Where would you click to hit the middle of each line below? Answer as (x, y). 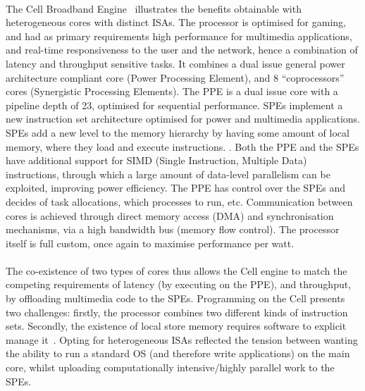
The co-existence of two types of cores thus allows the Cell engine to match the (177, 270)
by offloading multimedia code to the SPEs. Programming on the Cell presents (175, 298)
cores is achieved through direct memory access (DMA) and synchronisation (170, 215)
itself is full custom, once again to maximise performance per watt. (150, 243)
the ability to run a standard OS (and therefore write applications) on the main (178, 353)
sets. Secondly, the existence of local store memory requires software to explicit (176, 326)
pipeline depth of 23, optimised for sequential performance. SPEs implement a (174, 105)
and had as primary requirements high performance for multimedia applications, (179, 36)
